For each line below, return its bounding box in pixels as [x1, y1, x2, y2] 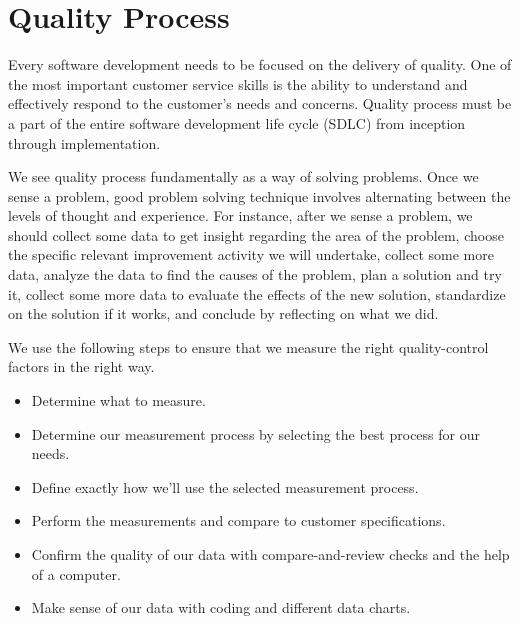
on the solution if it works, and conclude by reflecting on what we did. [8, 303, 439, 324]
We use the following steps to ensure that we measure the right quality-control [8, 336, 489, 357]
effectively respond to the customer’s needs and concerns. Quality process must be [8, 93, 512, 114]
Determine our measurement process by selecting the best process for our [31, 423, 480, 444]
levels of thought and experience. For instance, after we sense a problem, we [8, 205, 473, 226]
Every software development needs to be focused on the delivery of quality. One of [8, 54, 512, 75]
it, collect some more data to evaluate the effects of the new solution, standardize [8, 283, 506, 304]
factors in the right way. [8, 356, 155, 377]
